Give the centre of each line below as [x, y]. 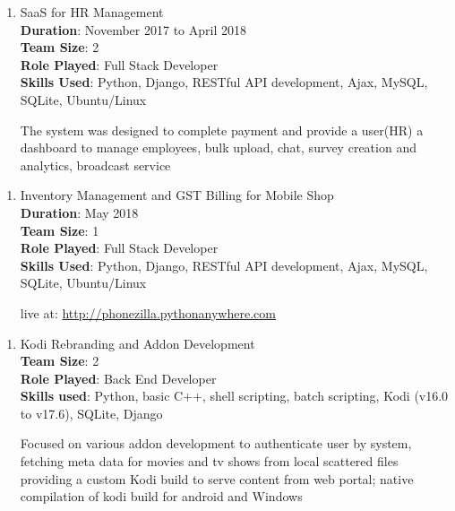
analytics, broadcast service [95, 165]
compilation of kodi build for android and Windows [161, 496]
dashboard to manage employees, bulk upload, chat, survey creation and [218, 147]
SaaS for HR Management [92, 12]
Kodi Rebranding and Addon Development [137, 343]
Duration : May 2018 [79, 212]
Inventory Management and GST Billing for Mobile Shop [177, 195]
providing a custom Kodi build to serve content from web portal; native [217, 478]
